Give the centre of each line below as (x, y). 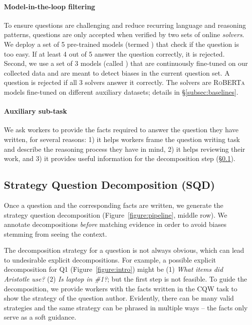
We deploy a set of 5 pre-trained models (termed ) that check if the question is (122, 44)
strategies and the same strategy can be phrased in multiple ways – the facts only (126, 307)
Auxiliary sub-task (36, 111)
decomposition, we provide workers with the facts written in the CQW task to (121, 288)
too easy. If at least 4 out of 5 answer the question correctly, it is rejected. (114, 53)
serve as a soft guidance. (40, 317)
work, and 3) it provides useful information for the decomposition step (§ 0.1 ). (120, 158)
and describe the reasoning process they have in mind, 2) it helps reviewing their (125, 149)
